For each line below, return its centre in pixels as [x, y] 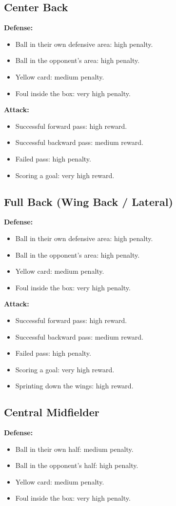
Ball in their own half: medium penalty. [74, 449]
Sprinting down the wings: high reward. [74, 386]
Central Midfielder [52, 412]
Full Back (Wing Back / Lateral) [88, 201]
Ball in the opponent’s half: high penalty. [77, 465]
